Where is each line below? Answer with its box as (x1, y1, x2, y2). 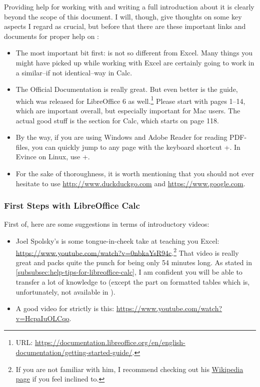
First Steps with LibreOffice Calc (4, 199, 140, 212)
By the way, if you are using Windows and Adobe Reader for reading (15, 132, 227, 142)
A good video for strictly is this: (15, 303, 114, 314)
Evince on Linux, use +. (15, 151, 90, 162)
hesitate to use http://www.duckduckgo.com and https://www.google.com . (15, 178, 245, 188)
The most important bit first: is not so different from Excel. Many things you (15, 47, 253, 58)
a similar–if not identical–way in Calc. (15, 67, 132, 77)
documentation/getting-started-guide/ (15, 347, 132, 357)
